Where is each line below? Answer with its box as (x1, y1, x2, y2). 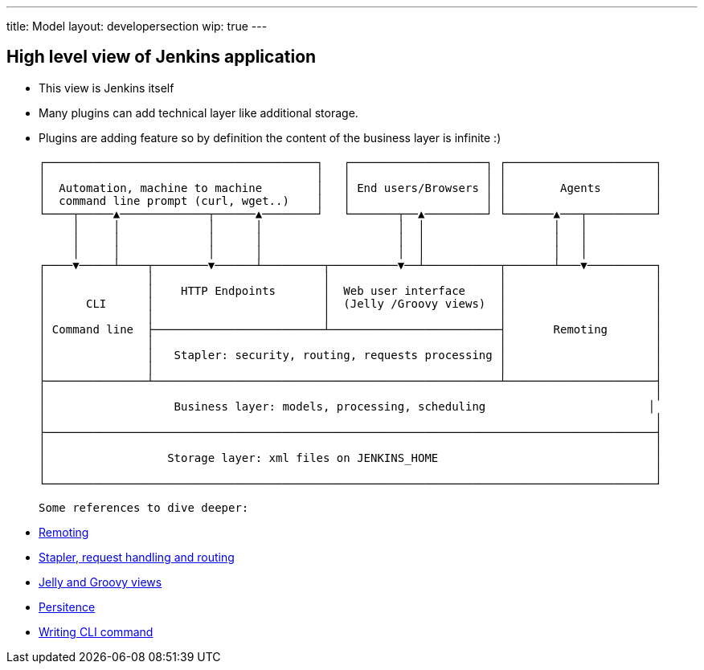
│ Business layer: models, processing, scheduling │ (39, 399, 656, 413)
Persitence (39, 599, 96, 614)
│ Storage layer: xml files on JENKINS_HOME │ (39, 451, 662, 464)
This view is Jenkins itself (39, 80, 174, 95)
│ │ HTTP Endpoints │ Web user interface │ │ (39, 284, 662, 297)
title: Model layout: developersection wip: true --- (6, 19, 268, 33)
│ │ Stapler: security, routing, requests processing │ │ (39, 348, 662, 362)
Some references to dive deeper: (39, 500, 249, 514)
